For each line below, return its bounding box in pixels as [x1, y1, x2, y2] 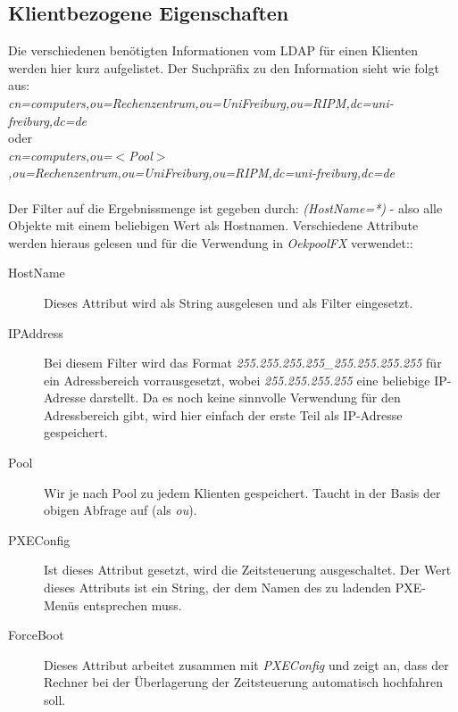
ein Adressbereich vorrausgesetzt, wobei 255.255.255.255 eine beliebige [44, 370, 430, 389]
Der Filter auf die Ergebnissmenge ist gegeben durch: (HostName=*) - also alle [8, 198, 443, 217]
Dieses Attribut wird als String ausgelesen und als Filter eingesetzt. [44, 293, 413, 311]
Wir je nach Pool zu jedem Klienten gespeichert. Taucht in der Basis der [44, 483, 441, 501]
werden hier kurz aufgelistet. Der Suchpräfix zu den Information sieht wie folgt [8, 58, 439, 77]
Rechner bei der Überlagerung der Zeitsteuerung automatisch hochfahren [44, 673, 444, 691]
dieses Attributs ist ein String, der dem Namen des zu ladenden [44, 578, 391, 597]
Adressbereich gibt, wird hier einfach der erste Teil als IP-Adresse [44, 405, 403, 424]
